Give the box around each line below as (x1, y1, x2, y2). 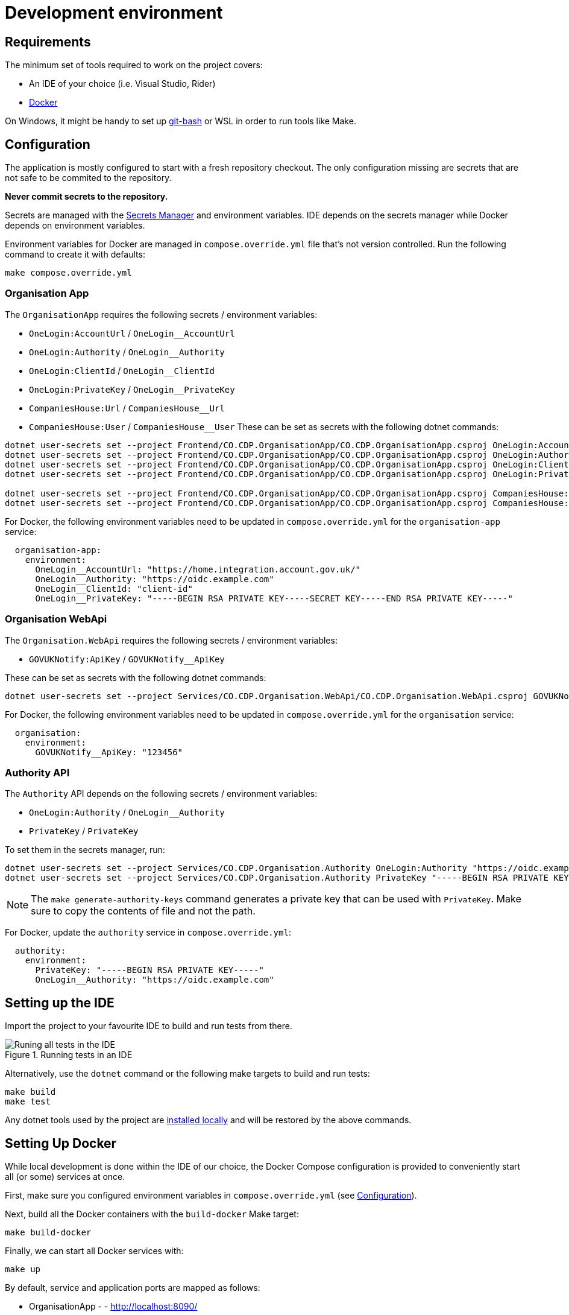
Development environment (5, 2, 223, 23)
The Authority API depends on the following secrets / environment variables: (5, 788, 318, 799)
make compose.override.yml (5, 268, 132, 278)
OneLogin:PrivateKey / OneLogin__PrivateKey (29, 384, 235, 394)
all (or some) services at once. (5, 1171, 125, 1182)
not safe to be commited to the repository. (5, 173, 172, 183)
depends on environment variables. (5, 220, 145, 231)
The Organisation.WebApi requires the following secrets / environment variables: (5, 635, 338, 645)
